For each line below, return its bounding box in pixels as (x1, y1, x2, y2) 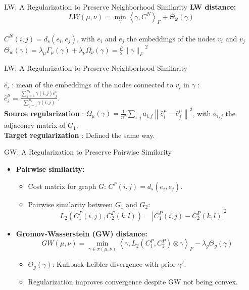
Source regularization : (4, 108, 84, 118)
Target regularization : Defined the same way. (4, 129, 155, 140)
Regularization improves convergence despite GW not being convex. (28, 276, 238, 286)
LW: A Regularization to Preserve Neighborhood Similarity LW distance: (4, 2, 236, 12)
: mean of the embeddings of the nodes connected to (12, 79, 173, 90)
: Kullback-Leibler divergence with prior (52, 259, 176, 269)
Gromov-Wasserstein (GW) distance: (16, 228, 147, 238)
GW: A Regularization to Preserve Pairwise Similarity (4, 147, 172, 157)
